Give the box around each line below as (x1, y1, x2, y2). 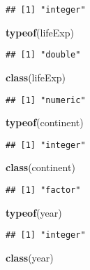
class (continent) (6, 160, 75, 175)
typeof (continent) (6, 115, 84, 130)
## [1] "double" (6, 50, 81, 60)
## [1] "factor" (6, 185, 81, 195)
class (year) (6, 250, 54, 264)
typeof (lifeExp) (6, 25, 74, 39)
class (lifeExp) (6, 69, 66, 84)
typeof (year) (6, 205, 62, 220)
